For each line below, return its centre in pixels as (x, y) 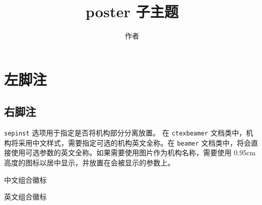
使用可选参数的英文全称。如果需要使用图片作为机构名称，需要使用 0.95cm (133, 152)
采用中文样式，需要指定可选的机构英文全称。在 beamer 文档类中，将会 (135, 142)
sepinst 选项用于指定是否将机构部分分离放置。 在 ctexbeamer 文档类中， (125, 133)
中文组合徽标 (25, 179)
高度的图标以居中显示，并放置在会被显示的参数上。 (89, 163)
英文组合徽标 (25, 197)
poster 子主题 (132, 11)
